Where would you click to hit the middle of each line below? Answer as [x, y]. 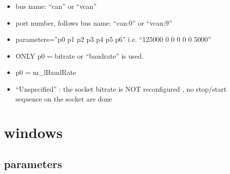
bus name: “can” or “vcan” [56, 6]
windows [33, 132]
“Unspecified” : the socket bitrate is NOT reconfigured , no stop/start [121, 88]
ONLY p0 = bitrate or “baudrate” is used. [80, 55]
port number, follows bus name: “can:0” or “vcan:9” [94, 22]
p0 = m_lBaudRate [46, 72]
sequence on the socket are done [64, 98]
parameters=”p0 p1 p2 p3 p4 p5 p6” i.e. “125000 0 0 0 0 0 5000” [113, 39]
